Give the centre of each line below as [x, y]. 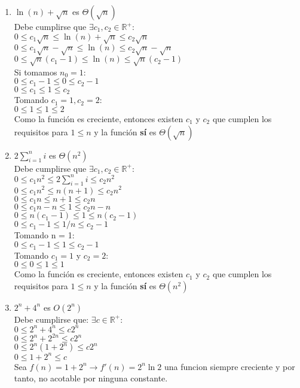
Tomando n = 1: [44, 235]
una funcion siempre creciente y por [229, 366]
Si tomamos [36, 72]
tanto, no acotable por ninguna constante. [91, 378]
